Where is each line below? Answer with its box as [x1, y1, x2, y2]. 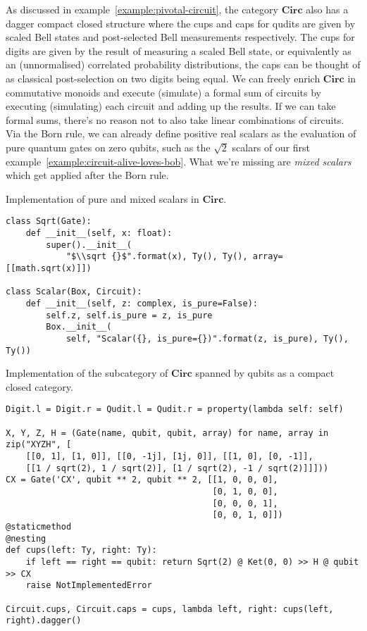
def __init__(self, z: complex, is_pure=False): [25, 298, 258, 308]
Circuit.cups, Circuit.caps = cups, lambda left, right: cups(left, [6, 604, 334, 614]
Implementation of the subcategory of [6, 366, 168, 380]
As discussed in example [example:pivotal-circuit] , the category [6, 2, 278, 16]
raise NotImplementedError [25, 580, 152, 591]
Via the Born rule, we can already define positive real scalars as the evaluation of [6, 126, 356, 141]
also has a [306, 2, 349, 16]
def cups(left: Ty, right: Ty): [6, 545, 157, 556]
